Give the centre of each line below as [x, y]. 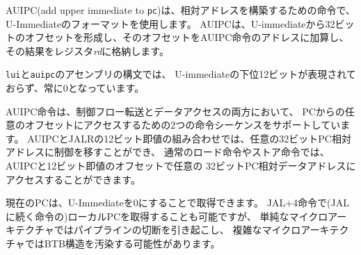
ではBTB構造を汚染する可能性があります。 [122, 244]
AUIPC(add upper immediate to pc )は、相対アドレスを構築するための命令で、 [180, 10]
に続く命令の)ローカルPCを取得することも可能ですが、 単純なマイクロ [167, 216]
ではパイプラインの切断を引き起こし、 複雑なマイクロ [177, 230]
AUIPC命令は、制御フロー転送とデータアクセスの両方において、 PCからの [175, 111]
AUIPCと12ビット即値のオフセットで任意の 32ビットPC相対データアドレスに [181, 166]
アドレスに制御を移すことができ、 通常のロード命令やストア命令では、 [168, 152]
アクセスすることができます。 [73, 179]
